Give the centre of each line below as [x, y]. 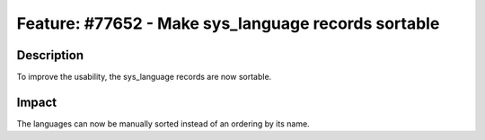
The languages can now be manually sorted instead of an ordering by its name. [163, 123]
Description [50, 55]
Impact [37, 102]
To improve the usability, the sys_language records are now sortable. [144, 77]
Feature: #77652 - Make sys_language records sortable [228, 23]
